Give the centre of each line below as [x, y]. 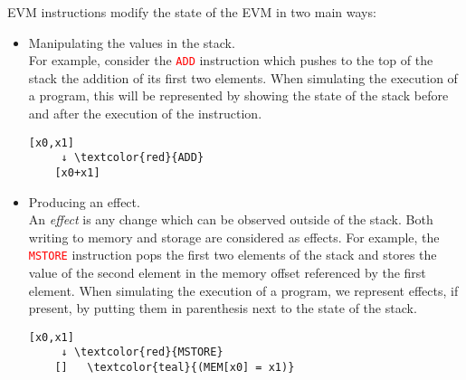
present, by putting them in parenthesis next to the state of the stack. [223, 308]
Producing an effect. [84, 201]
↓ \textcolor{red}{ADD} [133, 158]
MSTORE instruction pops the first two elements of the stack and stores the [233, 255]
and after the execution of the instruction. [145, 114]
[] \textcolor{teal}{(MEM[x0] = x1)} [175, 368]
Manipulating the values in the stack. [132, 42]
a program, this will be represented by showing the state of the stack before [238, 95]
